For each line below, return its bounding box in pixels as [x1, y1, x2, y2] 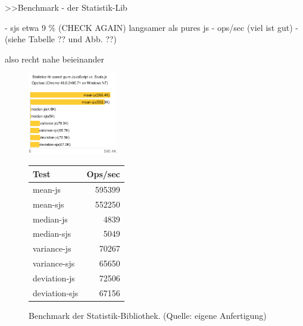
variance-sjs [33, 257, 75, 269]
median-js [33, 212, 68, 225]
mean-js [33, 183, 61, 195]
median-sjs [33, 227, 71, 240]
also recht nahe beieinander [5, 52, 104, 65]
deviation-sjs [33, 286, 79, 299]
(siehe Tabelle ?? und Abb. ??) [5, 33, 117, 45]
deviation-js [33, 271, 75, 284]
